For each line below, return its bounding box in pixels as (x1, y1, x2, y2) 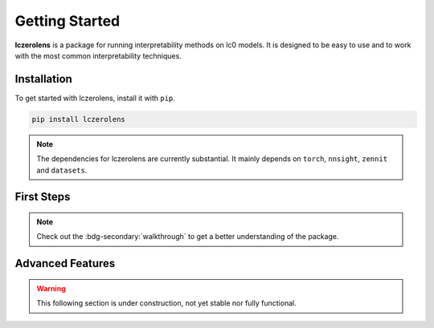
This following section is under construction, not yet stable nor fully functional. (36, 298, 297, 308)
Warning (36, 283, 66, 293)
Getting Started (14, 12, 121, 30)
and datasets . (36, 165, 88, 175)
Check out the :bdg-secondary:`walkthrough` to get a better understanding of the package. (36, 232, 339, 241)
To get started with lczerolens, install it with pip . (14, 93, 176, 103)
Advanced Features (14, 257, 116, 270)
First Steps (14, 190, 71, 204)
